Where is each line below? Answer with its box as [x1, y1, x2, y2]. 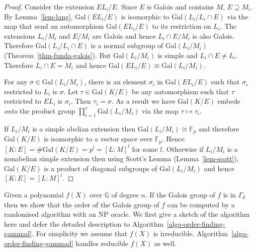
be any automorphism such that [132, 86, 229, 96]
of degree [111, 189, 139, 200]
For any [4, 76, 27, 87]
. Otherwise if [162, 143, 204, 154]
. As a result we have [111, 96, 175, 106]
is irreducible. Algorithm [153, 228, 228, 239]
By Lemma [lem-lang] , [4, 11, 73, 21]
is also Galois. [192, 30, 235, 41]
